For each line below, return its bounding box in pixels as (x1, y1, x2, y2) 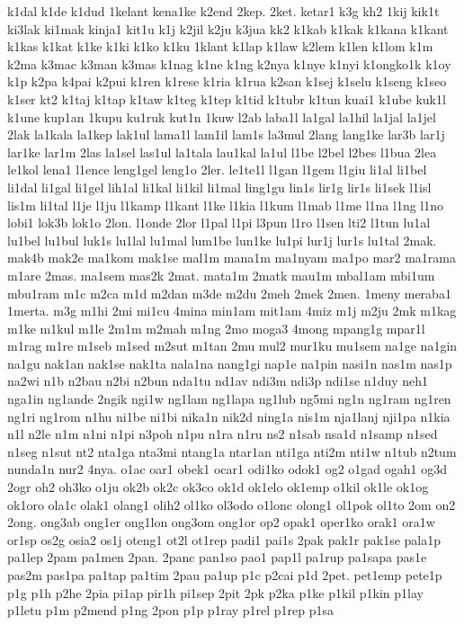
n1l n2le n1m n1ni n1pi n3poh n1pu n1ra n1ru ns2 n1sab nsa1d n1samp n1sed (7, 424, 438, 443)
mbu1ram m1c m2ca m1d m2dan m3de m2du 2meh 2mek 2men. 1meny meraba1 (7, 283, 451, 302)
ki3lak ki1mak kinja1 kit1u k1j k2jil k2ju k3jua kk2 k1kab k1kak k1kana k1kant (7, 19, 449, 38)
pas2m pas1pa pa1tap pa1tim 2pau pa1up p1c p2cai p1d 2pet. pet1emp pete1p (7, 566, 442, 584)
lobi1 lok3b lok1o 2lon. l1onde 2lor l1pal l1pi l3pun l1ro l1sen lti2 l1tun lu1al (7, 213, 431, 232)
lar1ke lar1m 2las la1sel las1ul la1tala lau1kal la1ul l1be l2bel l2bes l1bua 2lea (7, 142, 437, 161)
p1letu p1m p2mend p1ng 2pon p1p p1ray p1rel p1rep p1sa (7, 601, 335, 620)
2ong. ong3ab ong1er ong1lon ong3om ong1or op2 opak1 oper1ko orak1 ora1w (7, 513, 435, 531)
